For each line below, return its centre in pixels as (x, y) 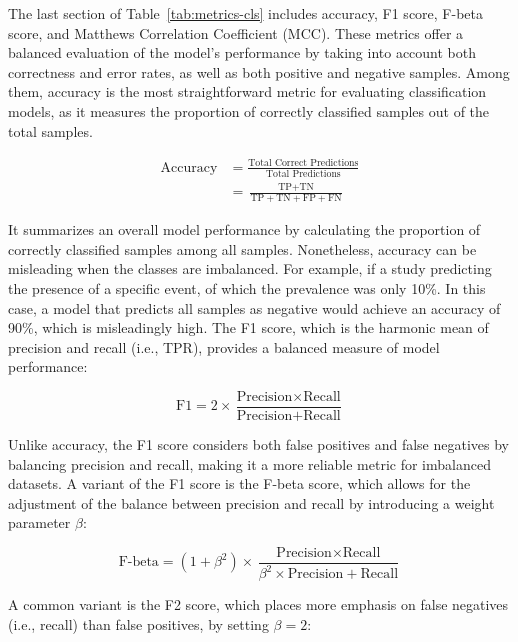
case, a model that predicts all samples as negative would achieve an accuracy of (254, 307)
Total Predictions (303, 174)
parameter (39, 522)
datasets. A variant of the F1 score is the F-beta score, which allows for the (239, 483)
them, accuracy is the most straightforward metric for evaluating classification (247, 91)
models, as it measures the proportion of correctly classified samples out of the (249, 110)
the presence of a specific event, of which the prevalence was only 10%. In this (247, 287)
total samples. (50, 130)
